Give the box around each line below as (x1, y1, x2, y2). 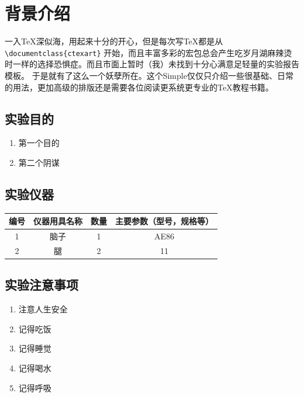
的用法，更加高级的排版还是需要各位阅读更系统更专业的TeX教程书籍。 (5, 81, 274, 93)
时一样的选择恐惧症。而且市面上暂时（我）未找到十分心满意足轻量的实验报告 (5, 58, 299, 70)
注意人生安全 (18, 303, 68, 315)
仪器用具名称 (33, 215, 82, 227)
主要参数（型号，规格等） (115, 215, 213, 227)
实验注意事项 (5, 276, 78, 294)
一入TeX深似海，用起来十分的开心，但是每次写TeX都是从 (5, 35, 223, 47)
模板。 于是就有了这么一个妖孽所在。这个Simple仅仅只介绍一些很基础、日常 (5, 69, 293, 81)
